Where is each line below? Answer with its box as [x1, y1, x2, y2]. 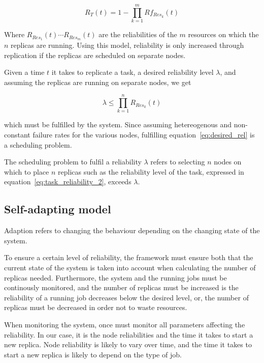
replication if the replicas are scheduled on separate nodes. [4, 49, 186, 60]
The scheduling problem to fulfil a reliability [4, 156, 142, 167]
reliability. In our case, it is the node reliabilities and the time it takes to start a [4, 329, 253, 340]
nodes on [214, 156, 242, 167]
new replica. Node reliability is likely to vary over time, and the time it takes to [4, 339, 252, 350]
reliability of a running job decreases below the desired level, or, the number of [4, 292, 249, 302]
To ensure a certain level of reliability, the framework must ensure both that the [4, 252, 253, 263]
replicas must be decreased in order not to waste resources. [4, 302, 187, 313]
